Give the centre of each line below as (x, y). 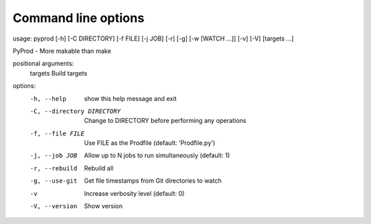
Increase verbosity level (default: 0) (134, 193)
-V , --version (54, 206)
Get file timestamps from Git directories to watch (153, 181)
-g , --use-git (54, 181)
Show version (103, 206)
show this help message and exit (130, 98)
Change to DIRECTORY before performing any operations (165, 121)
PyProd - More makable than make (62, 51)
